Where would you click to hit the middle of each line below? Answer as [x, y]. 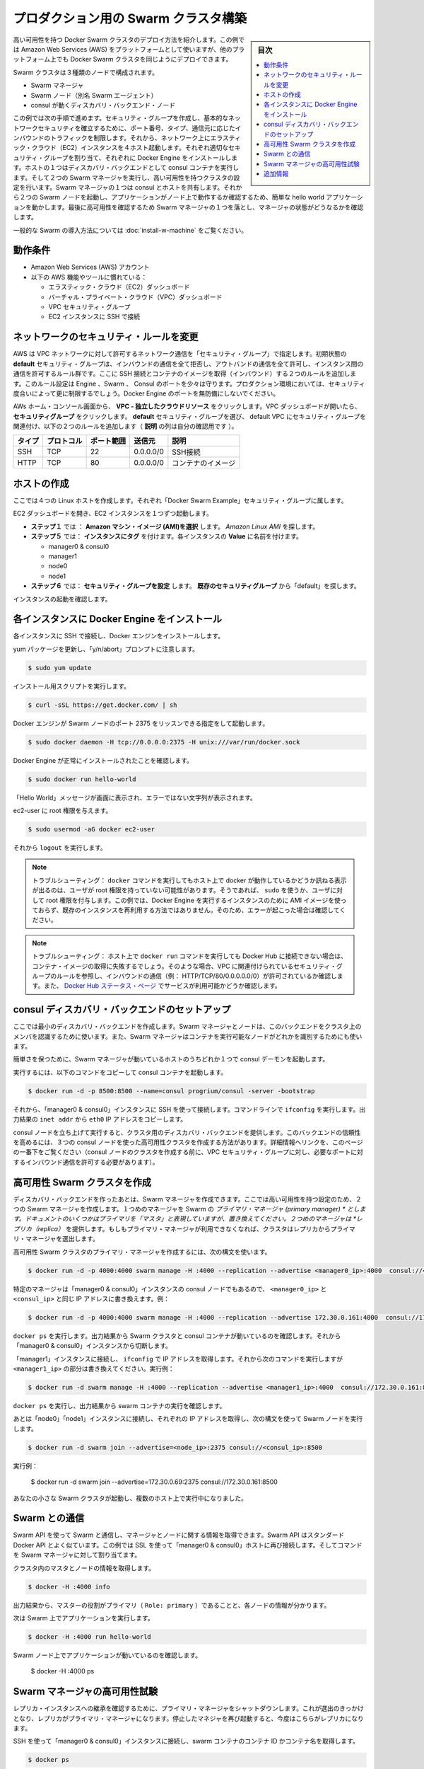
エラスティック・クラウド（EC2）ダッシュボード [119, 287]
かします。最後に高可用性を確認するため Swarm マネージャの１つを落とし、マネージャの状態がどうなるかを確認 [201, 207]
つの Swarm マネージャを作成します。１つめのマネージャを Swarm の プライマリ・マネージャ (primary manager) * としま [189, 1209]
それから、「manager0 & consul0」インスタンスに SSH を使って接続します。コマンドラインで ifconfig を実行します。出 [189, 1109]
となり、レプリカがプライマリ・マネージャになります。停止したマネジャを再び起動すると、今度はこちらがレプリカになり [188, 1718]
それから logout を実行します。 [60, 848]
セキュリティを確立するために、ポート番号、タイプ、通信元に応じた [137, 128]
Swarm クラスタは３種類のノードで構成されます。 [86, 72]
